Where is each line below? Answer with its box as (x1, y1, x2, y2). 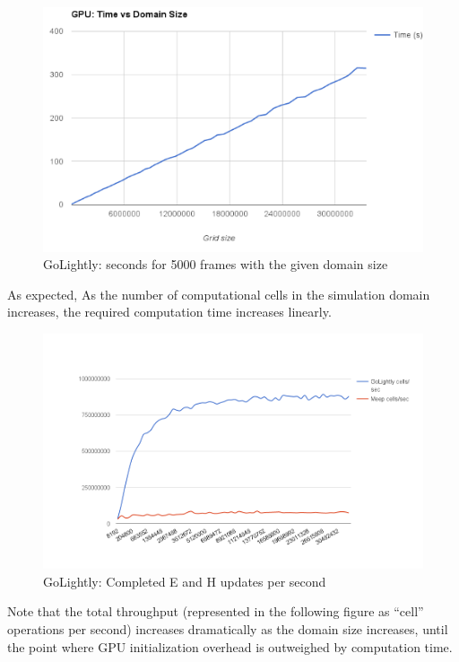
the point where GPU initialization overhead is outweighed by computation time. (7, 637, 453, 656)
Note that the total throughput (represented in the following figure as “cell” (7, 602, 424, 621)
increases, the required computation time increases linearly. (7, 302, 332, 321)
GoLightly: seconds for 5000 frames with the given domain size (43, 255, 388, 274)
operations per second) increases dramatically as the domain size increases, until (7, 620, 448, 639)
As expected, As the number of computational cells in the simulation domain (7, 284, 430, 303)
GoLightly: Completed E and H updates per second (43, 571, 326, 590)
